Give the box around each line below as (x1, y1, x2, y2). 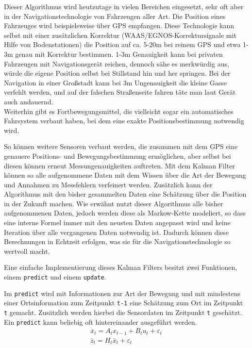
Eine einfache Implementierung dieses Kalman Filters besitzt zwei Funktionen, (4, 262, 237, 272)
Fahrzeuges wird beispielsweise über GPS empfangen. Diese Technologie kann (4, 20, 235, 31)
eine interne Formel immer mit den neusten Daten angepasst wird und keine (4, 217, 231, 228)
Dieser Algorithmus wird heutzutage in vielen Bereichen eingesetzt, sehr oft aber (4, 1, 244, 11)
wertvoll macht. (4, 246, 50, 256)
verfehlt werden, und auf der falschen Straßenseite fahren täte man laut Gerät (4, 87, 236, 97)
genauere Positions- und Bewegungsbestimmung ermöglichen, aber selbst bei (4, 150, 231, 161)
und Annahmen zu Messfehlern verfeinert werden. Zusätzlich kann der (4, 179, 213, 189)
